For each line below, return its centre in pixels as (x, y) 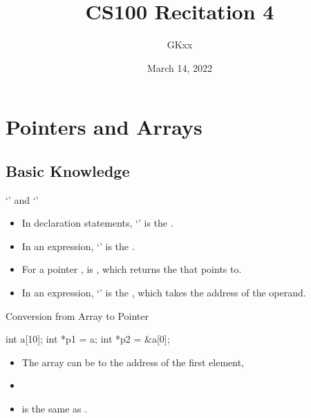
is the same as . (55, 409)
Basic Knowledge (68, 170)
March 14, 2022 (180, 67)
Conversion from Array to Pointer (77, 315)
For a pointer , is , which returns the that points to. (132, 269)
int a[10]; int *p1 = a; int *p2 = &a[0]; (88, 339)
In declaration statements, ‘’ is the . (97, 223)
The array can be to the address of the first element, (133, 362)
